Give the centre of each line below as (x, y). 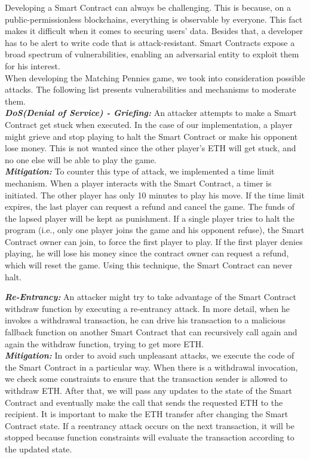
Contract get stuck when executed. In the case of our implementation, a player (149, 124)
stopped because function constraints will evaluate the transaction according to (150, 437)
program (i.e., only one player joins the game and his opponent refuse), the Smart (155, 230)
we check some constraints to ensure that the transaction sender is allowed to (146, 379)
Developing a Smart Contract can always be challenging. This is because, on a (148, 7)
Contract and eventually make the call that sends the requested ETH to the (144, 402)
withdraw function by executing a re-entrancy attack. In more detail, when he (147, 308)
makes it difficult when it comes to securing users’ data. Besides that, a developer (154, 31)
